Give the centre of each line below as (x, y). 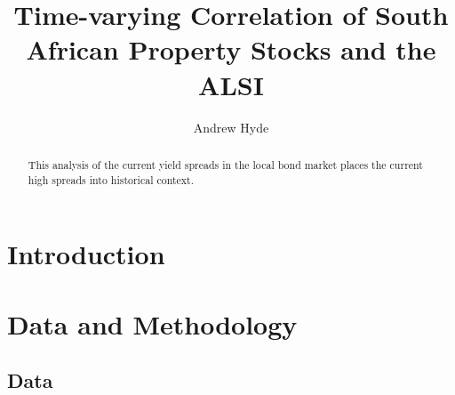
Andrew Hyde (231, 127)
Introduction (86, 254)
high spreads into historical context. (111, 179)
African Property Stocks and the (231, 49)
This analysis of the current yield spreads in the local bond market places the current (225, 164)
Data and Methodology (152, 323)
